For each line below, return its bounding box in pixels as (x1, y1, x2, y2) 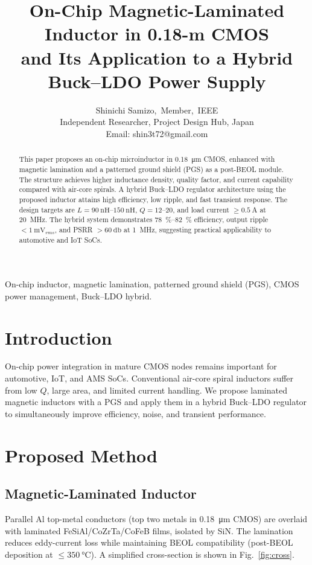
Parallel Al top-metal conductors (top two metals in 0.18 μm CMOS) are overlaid (5, 512, 308, 525)
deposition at (5, 547, 53, 560)
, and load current (173, 204, 229, 214)
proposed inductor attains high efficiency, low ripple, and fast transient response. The (19, 194, 287, 204)
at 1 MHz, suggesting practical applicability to (124, 224, 271, 234)
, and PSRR (54, 224, 93, 234)
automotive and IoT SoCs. (19, 234, 102, 244)
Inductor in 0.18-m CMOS (45, 21, 269, 46)
